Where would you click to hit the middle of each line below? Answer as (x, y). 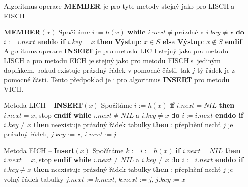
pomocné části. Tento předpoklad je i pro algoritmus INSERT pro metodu (117, 79)
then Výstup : (119, 41)
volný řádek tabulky (34, 178)
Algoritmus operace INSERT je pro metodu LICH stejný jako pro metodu (116, 51)
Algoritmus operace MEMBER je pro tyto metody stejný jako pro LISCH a (119, 6)
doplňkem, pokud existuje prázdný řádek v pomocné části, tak (97, 70)
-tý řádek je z (215, 70)
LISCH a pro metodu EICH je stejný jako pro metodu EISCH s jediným (112, 60)
